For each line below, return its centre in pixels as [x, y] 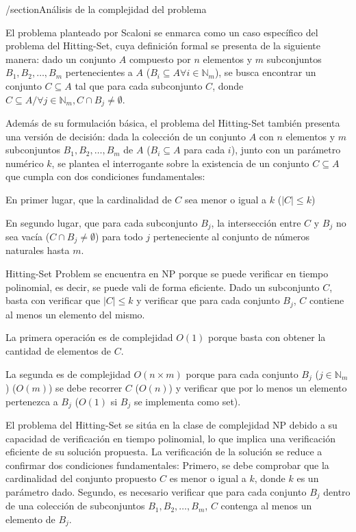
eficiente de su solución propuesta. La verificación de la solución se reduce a [164, 452]
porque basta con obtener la [267, 337]
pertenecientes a [99, 72]
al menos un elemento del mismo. [75, 314]
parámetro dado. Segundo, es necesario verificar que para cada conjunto [156, 491]
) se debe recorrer [86, 387]
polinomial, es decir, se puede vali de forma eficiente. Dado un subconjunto [163, 287]
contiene [327, 300]
